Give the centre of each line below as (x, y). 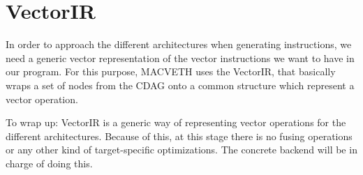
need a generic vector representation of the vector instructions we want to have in (180, 58)
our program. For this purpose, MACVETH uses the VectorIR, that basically (171, 71)
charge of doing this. (49, 163)
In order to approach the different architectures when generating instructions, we (179, 44)
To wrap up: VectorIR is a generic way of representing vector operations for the (176, 122)
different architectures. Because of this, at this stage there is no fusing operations (179, 136)
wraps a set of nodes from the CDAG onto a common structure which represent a (180, 85)
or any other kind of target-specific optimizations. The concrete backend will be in (181, 150)
